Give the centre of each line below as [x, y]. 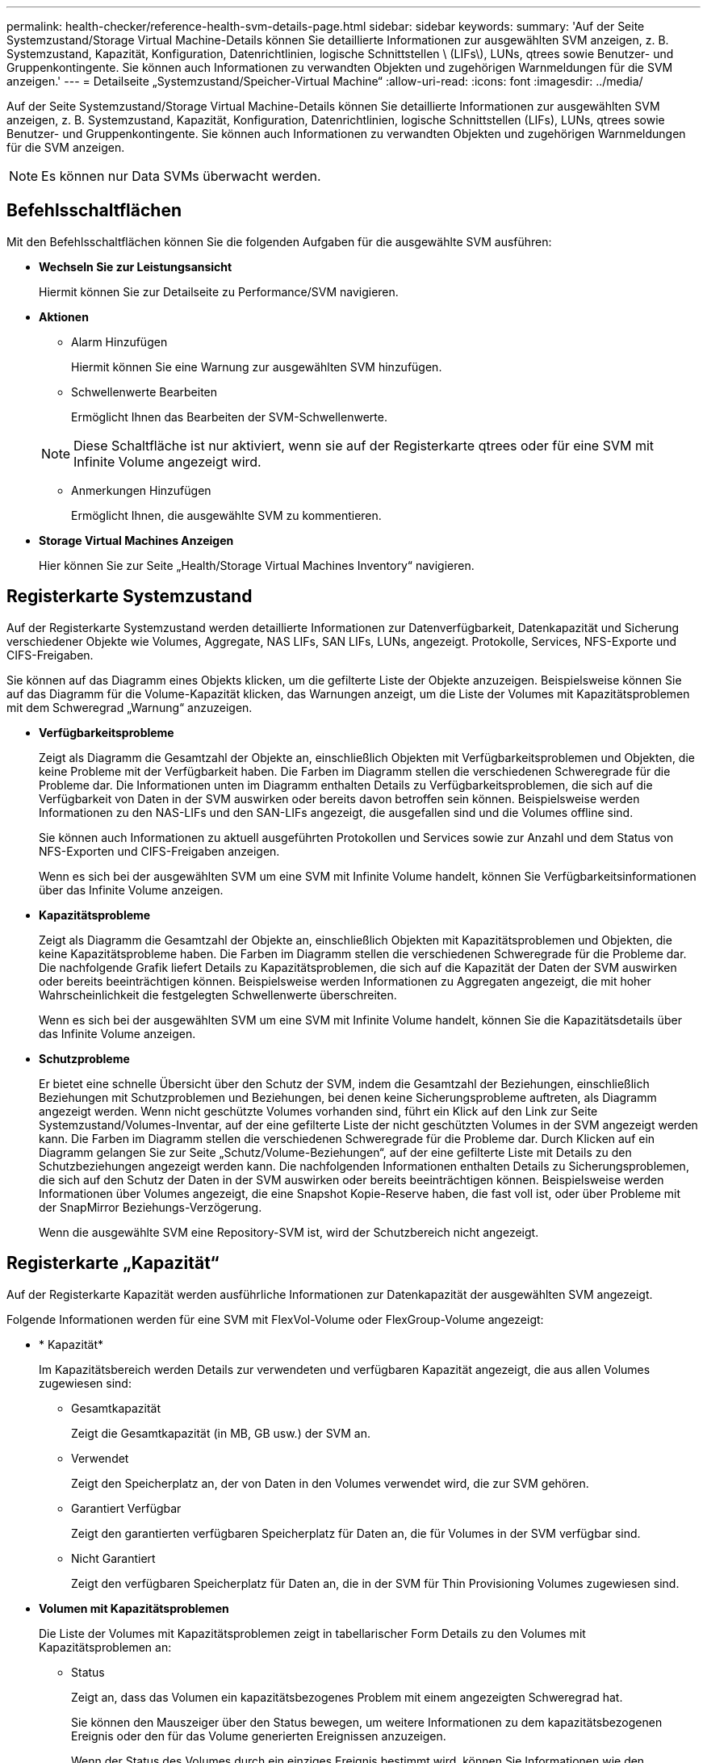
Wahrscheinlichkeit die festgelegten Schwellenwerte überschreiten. [218, 995]
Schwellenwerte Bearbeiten [144, 392]
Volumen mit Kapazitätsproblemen [134, 1608]
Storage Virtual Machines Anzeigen [136, 540]
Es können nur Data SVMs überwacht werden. [181, 176]
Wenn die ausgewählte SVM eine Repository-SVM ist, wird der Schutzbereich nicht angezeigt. [289, 1232]
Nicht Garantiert [113, 1558]
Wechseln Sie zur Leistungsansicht [136, 266]
